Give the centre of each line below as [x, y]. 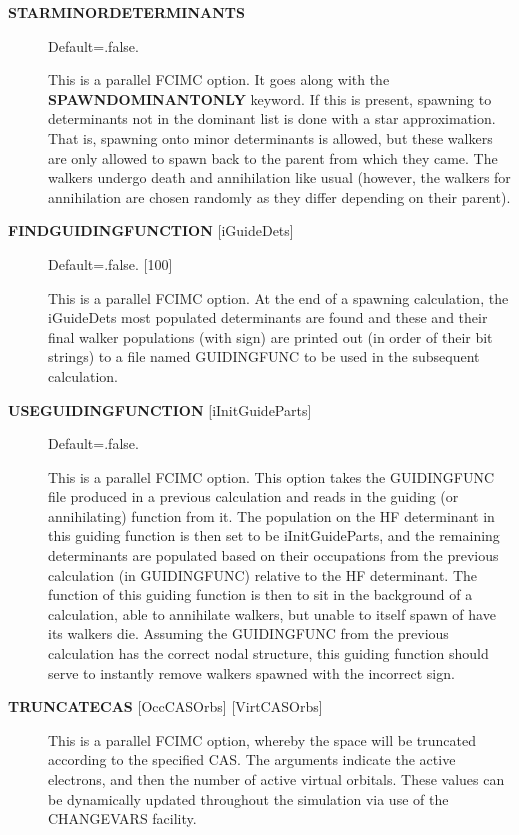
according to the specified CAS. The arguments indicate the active [252, 759]
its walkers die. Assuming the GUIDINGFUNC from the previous [248, 633]
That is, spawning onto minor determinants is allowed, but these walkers [270, 137]
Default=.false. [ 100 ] [110, 263]
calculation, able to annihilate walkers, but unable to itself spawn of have [272, 613]
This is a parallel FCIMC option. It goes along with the [219, 79]
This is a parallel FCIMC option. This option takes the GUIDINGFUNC [271, 476]
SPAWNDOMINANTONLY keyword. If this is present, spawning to [270, 98]
